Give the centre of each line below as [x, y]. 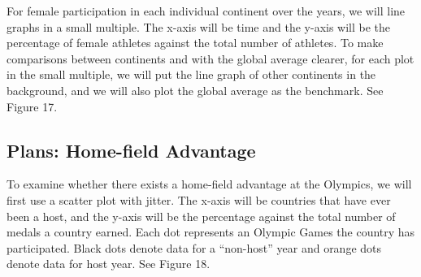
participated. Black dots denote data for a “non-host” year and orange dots [194, 247]
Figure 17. [32, 106]
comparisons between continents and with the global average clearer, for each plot [210, 58]
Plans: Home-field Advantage [131, 150]
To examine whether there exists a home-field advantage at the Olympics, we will [209, 184]
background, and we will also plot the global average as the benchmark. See [195, 90]
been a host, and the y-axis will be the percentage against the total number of [201, 216]
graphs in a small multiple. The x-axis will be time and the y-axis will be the [199, 26]
